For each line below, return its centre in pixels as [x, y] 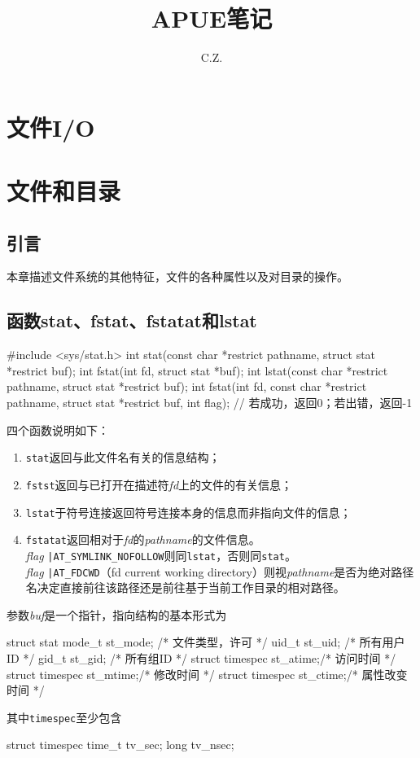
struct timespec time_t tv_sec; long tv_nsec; [120, 745]
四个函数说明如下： [58, 429]
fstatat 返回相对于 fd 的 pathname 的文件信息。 [143, 539]
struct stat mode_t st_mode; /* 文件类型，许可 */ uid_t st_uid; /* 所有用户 [206, 642]
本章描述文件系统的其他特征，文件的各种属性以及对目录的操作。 [177, 276]
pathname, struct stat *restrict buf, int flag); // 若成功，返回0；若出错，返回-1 [210, 403]
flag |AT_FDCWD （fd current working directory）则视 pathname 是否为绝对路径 [220, 571]
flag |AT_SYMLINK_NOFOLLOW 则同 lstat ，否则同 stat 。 [161, 555]
